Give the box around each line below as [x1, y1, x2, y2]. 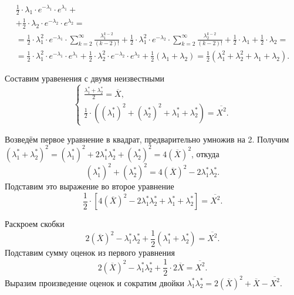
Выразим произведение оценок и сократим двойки [5, 276, 185, 289]
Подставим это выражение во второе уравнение [5, 180, 174, 192]
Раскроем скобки [5, 218, 65, 230]
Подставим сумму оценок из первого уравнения [5, 246, 175, 259]
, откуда [191, 147, 219, 160]
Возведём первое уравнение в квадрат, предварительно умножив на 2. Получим [5, 133, 289, 145]
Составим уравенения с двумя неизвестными [5, 72, 165, 84]
